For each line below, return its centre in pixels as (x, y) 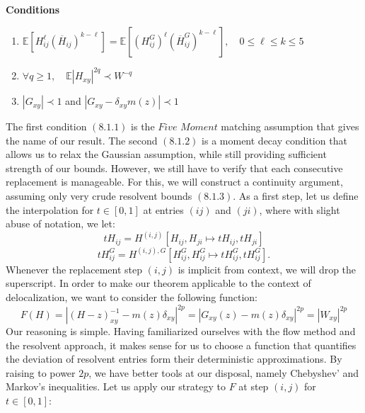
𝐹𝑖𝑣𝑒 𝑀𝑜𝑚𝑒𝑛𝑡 (188, 128)
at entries (163, 209)
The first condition (46, 126)
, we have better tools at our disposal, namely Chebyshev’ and (224, 372)
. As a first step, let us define (296, 196)
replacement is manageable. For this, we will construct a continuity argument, (174, 182)
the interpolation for (50, 209)
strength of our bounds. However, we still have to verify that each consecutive (174, 168)
